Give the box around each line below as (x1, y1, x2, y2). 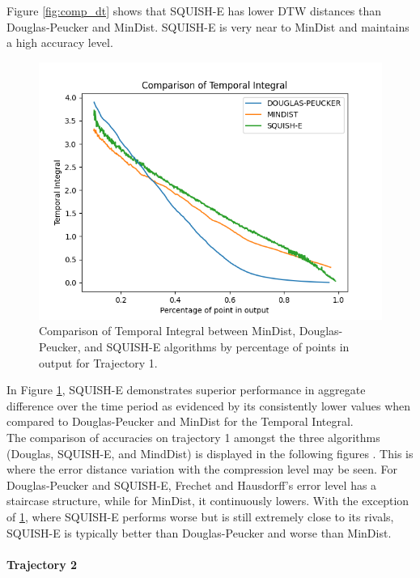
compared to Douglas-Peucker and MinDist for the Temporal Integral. (6, 413, 354, 430)
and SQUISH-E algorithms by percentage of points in (84, 338, 350, 355)
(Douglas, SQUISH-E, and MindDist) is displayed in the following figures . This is (6, 444, 414, 461)
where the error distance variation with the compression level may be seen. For (6, 461, 397, 478)
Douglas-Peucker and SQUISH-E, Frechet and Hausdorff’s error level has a (6, 476, 377, 493)
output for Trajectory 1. (39, 354, 158, 371)
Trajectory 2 (6, 555, 78, 572)
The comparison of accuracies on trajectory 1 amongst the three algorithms (6, 428, 380, 445)
